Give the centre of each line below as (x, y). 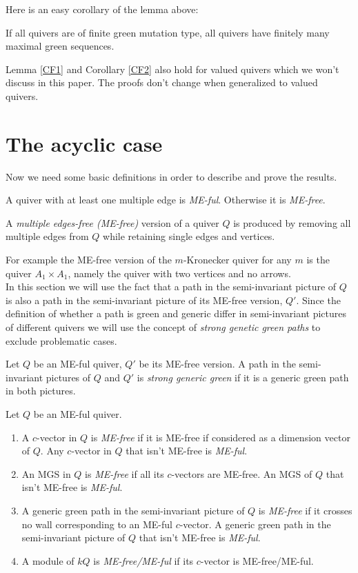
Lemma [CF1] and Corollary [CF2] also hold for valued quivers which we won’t (172, 69)
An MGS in (46, 473)
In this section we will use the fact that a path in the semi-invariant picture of (171, 286)
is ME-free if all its (125, 473)
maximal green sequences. (60, 46)
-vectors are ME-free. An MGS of (242, 473)
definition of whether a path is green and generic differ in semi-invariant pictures (176, 313)
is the (318, 260)
